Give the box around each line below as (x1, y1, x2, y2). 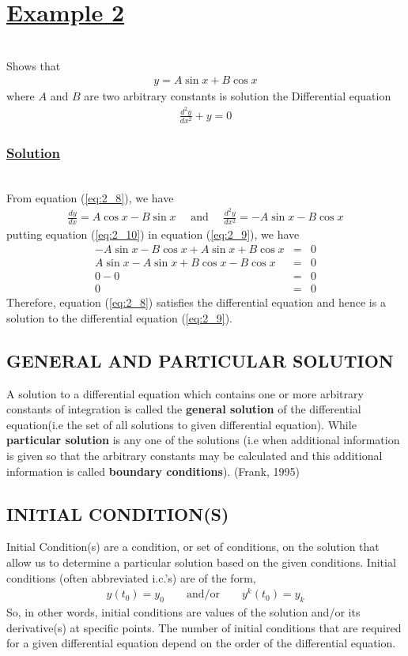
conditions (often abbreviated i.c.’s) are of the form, (6, 569, 256, 586)
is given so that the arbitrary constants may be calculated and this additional (6, 447, 383, 463)
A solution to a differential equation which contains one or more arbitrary (6, 385, 364, 402)
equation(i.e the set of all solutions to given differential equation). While (6, 416, 357, 432)
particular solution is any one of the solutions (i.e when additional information (6, 432, 400, 448)
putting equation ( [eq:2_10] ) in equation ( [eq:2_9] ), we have (6, 226, 300, 243)
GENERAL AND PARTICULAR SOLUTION (6, 348, 394, 372)
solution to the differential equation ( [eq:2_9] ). (6, 309, 232, 326)
